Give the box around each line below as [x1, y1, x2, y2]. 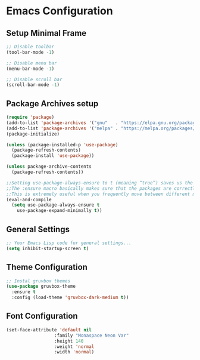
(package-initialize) [6, 131, 60, 137]
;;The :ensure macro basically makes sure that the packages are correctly [6, 185, 198, 192]
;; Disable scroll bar [6, 76, 62, 82]
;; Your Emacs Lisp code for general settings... [6, 240, 132, 246]
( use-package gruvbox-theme [6, 284, 76, 290]
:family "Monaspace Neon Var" [54, 333, 129, 339]
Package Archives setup [6, 99, 99, 109]
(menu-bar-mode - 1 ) [6, 66, 55, 72]
